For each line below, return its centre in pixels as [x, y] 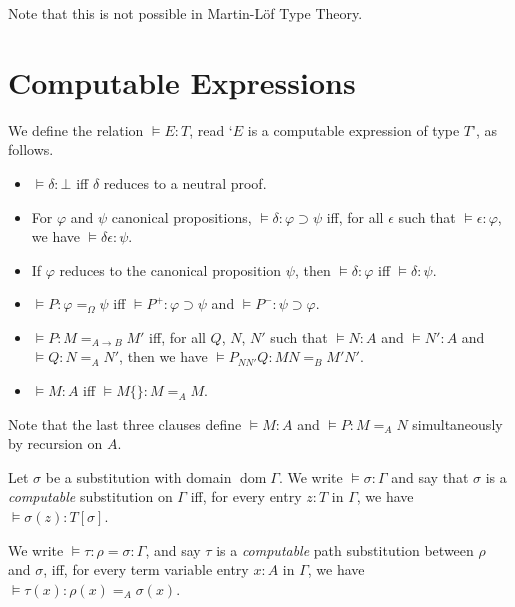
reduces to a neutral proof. [185, 182]
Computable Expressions [182, 81]
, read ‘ [211, 129]
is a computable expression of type [353, 129]
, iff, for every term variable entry [146, 569]
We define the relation [76, 129]
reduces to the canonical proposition [170, 269]
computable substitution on [90, 496]
